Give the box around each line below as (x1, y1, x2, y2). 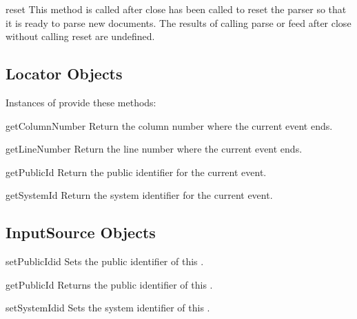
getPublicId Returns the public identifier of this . (6, 277, 213, 291)
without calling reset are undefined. (6, 29, 155, 43)
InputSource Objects (6, 222, 156, 243)
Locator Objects (6, 63, 123, 84)
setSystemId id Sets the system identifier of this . (6, 300, 210, 315)
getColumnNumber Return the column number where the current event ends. (6, 118, 333, 133)
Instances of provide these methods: (6, 95, 156, 109)
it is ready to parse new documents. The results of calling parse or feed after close (6, 15, 351, 30)
